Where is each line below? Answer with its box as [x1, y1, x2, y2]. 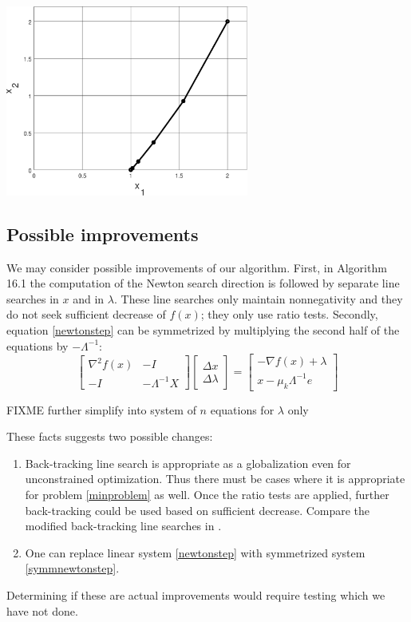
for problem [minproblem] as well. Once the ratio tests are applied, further [25, 485, 389, 502]
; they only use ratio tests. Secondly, [200, 306, 378, 323]
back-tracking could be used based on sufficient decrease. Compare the [25, 501, 370, 518]
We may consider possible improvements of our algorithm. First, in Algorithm [6, 259, 387, 275]
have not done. [6, 602, 78, 619]
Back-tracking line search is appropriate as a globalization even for [25, 454, 351, 471]
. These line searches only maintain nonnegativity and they [113, 290, 403, 307]
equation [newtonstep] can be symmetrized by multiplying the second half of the [6, 322, 400, 338]
